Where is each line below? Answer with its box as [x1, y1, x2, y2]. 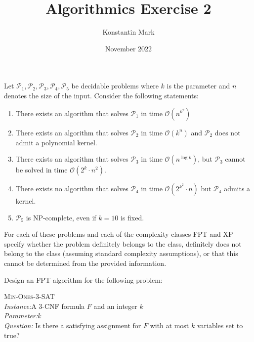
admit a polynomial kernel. [15, 137, 97, 147]
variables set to [197, 320, 243, 331]
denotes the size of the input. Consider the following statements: [4, 90, 199, 100]
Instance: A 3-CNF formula [4, 300, 85, 311]
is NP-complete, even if [26, 212, 96, 222]
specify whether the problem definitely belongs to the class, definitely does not [4, 238, 242, 249]
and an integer [93, 300, 137, 311]
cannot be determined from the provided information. [4, 258, 167, 268]
